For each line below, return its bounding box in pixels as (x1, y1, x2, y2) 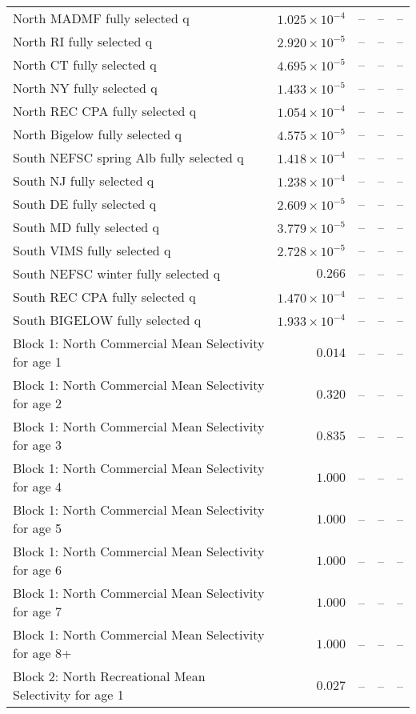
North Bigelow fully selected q (13, 125, 182, 143)
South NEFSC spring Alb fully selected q (13, 148, 244, 166)
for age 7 (13, 602, 62, 620)
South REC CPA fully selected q (13, 287, 196, 306)
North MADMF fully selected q (13, 9, 190, 27)
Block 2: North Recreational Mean (13, 667, 206, 685)
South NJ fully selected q (13, 171, 154, 190)
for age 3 (13, 435, 62, 454)
